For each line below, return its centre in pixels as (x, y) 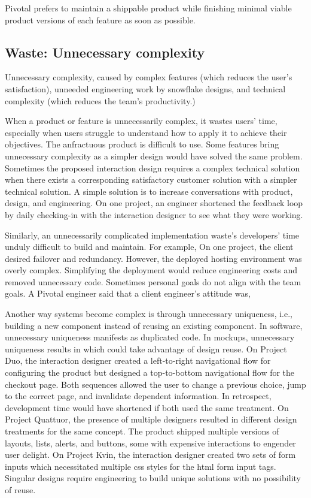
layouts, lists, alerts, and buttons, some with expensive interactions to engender (150, 443)
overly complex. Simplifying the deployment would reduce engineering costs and (151, 270)
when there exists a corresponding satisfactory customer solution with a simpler (151, 179)
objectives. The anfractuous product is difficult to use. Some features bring (142, 144)
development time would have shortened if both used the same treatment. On (147, 407)
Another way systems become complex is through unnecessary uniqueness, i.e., (149, 314)
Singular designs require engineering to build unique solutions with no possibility (153, 478)
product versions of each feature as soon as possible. (100, 19)
